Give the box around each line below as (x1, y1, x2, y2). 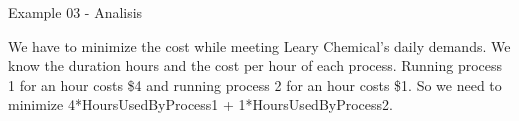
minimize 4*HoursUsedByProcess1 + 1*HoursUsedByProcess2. (8, 94, 393, 115)
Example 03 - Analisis (8, 2, 143, 22)
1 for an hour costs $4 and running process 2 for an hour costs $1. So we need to (8, 74, 502, 95)
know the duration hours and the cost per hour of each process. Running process (8, 55, 503, 76)
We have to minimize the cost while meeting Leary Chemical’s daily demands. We (8, 35, 511, 56)
